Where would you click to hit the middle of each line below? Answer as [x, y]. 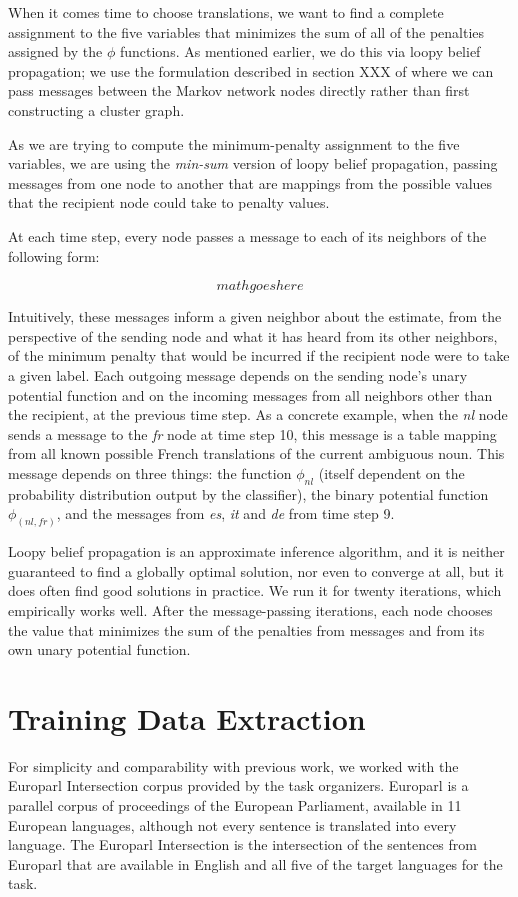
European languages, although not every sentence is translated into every [232, 824]
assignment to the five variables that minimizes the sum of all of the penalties [246, 31]
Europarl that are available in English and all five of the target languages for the [255, 863]
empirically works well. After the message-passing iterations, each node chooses [250, 609]
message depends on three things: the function [150, 472]
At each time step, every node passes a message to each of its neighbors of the [247, 235]
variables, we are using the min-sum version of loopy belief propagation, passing [253, 163]
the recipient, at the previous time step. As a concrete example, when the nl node [258, 414]
